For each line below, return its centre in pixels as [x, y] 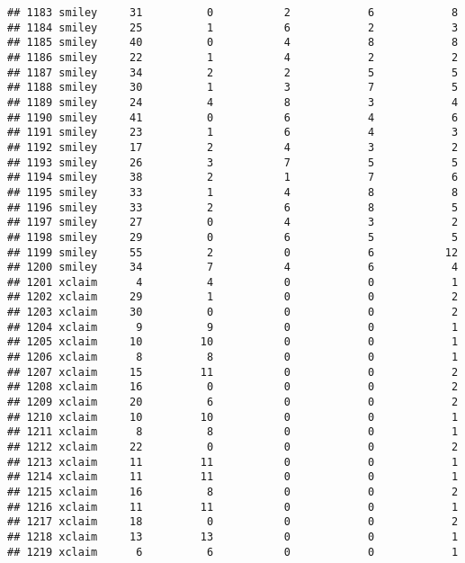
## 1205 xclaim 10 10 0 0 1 [233, 342]
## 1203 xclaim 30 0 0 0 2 [233, 313]
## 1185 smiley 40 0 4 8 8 [233, 43]
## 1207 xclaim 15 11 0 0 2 [233, 372]
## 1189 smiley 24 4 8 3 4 [233, 102]
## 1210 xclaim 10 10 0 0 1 [233, 417]
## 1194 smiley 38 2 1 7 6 [233, 178]
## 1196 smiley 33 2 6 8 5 [233, 207]
